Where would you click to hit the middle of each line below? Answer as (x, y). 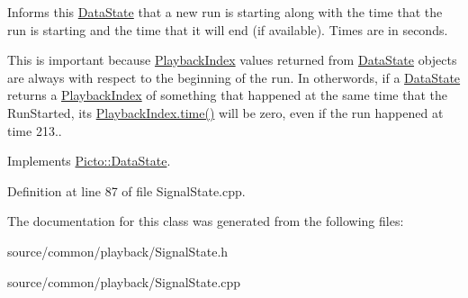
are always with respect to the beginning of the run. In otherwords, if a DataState (234, 77)
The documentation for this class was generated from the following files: (206, 221)
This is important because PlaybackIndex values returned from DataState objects (232, 60)
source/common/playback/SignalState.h (118, 251)
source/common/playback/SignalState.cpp (124, 281)
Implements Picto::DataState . (89, 161)
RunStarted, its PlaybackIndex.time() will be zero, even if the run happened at (225, 112)
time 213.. (35, 130)
